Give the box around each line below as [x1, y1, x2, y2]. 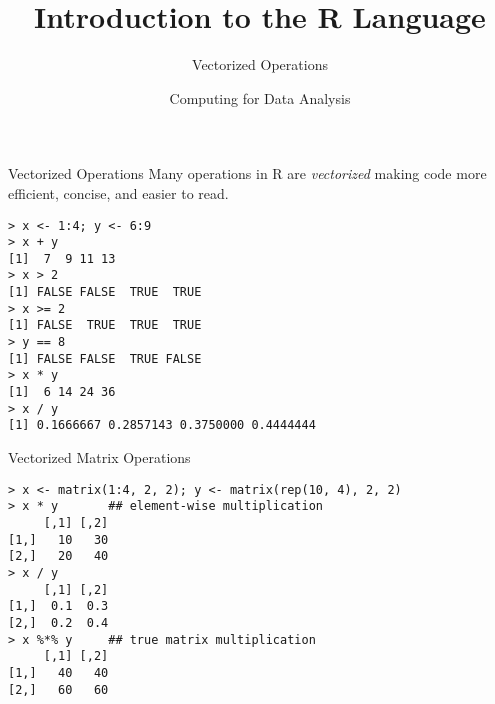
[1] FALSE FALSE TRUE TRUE [8, 285, 202, 300]
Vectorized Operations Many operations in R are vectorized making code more [8, 163, 487, 184]
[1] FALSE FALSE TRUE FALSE [8, 351, 202, 366]
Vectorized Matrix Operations [8, 447, 191, 468]
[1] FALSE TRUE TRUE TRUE [8, 318, 202, 333]
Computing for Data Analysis [169, 87, 351, 108]
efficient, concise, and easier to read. [8, 182, 229, 203]
